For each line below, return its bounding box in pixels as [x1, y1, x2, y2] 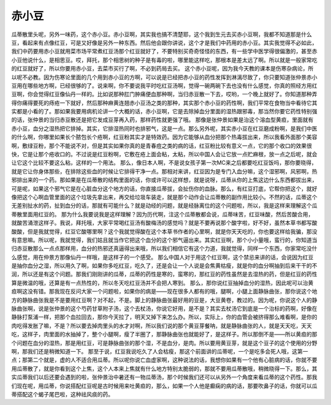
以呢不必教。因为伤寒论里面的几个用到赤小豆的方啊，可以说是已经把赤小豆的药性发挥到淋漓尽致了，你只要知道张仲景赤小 [11, 74, 318, 81]
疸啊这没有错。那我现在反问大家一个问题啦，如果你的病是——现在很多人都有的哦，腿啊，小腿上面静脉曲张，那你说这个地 [11, 288, 318, 295]
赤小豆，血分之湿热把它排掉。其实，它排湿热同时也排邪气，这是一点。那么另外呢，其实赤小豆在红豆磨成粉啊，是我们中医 [11, 124, 318, 132]
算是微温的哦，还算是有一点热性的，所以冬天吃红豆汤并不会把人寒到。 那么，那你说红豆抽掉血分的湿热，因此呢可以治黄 [11, 279, 314, 286]
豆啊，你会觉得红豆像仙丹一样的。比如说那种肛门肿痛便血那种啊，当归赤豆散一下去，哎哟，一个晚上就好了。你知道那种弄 [11, 91, 318, 98]
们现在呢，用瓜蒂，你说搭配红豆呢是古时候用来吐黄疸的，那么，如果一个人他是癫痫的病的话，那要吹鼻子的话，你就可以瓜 [11, 382, 318, 389]
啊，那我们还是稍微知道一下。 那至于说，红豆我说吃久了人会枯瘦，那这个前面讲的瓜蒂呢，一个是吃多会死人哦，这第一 [11, 348, 308, 355]
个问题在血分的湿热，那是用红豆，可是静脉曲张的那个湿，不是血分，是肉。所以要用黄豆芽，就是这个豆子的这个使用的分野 [11, 339, 318, 346]
